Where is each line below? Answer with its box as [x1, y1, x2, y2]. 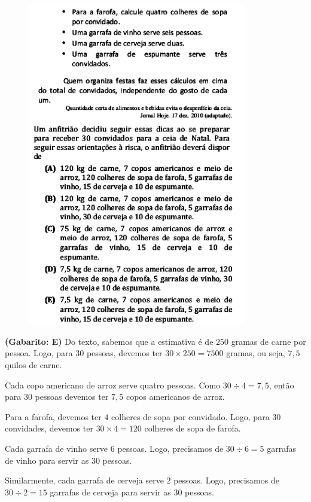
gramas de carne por [231, 335, 306, 347]
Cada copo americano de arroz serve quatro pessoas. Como [5, 378, 221, 391]
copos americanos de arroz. [126, 390, 225, 403]
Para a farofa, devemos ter [5, 410, 102, 423]
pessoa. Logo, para [5, 347, 73, 359]
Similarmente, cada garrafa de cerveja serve [5, 474, 164, 486]
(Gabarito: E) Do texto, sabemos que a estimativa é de [5, 335, 214, 347]
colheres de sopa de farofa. [144, 422, 241, 434]
